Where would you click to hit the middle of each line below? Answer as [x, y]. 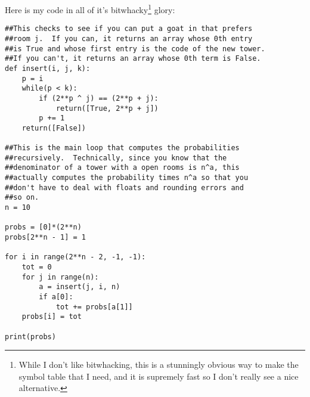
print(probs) [30, 336]
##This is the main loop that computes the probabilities [122, 148]
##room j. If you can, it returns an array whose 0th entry [129, 38]
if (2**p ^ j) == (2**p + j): [99, 98]
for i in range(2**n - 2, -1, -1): [75, 257]
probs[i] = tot [52, 317]
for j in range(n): [60, 277]
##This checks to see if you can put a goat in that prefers [129, 29]
